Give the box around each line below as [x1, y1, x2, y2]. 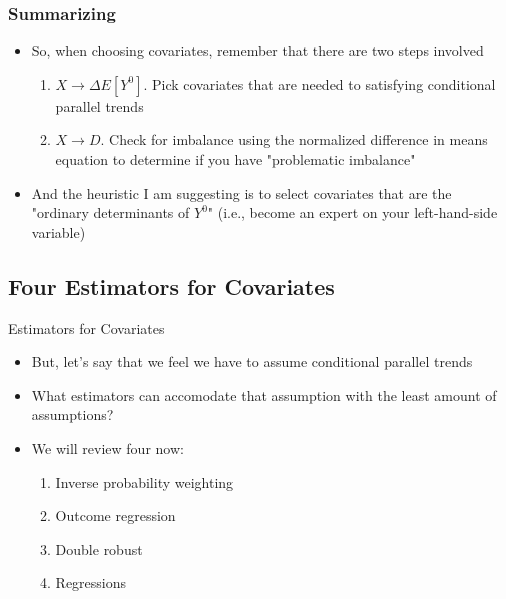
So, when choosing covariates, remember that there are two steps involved [31, 40, 484, 61]
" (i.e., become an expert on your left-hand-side [207, 202, 498, 223]
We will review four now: [31, 437, 184, 458]
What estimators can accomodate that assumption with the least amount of [31, 384, 497, 405]
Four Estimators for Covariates [8, 270, 335, 301]
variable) [31, 221, 86, 242]
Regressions [55, 572, 127, 593]
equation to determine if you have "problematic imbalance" [55, 149, 416, 169]
